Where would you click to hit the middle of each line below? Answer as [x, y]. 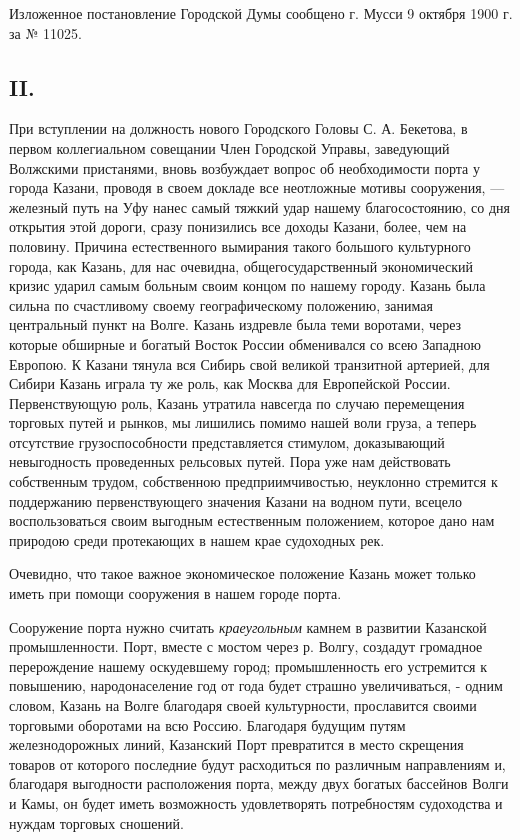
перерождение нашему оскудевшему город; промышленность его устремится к [248, 665]
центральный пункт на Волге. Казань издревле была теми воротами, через [235, 324]
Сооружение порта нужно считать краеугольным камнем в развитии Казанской [248, 626]
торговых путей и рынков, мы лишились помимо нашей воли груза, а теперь [243, 422]
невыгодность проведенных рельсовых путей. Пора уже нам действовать [230, 461]
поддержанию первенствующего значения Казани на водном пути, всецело [236, 500]
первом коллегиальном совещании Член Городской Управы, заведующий [229, 147]
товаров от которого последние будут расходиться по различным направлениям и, [257, 763]
